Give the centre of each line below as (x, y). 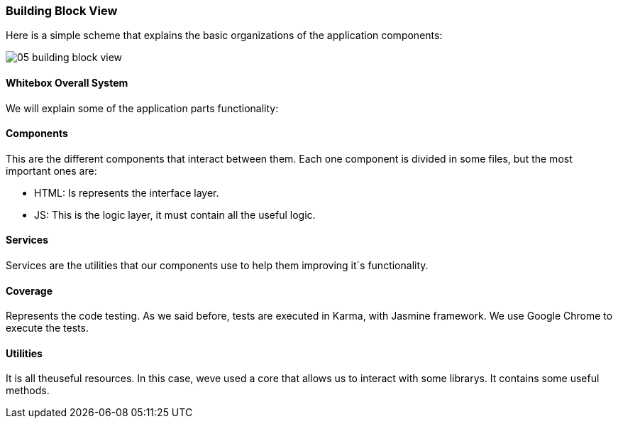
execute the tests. (47, 328)
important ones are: (51, 170)
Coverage (29, 290)
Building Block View (62, 11)
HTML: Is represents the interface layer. (127, 192)
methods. (28, 391)
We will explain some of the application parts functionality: (142, 108)
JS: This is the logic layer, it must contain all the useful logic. (175, 214)
